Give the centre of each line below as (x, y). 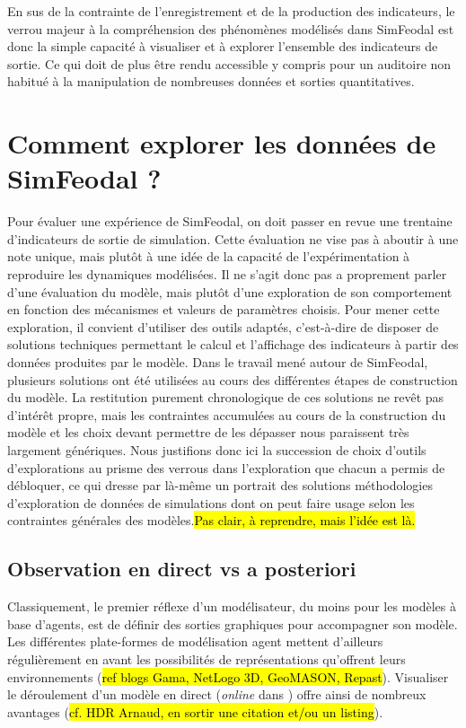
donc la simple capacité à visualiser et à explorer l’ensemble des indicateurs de (223, 46)
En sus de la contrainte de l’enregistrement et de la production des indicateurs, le (231, 11)
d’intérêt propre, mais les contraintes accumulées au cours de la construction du (227, 414)
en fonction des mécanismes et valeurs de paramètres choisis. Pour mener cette (224, 309)
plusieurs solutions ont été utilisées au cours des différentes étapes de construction (233, 379)
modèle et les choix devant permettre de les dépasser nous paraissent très (208, 432)
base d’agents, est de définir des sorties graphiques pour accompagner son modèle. (233, 623)
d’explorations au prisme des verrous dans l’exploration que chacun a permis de (226, 467)
